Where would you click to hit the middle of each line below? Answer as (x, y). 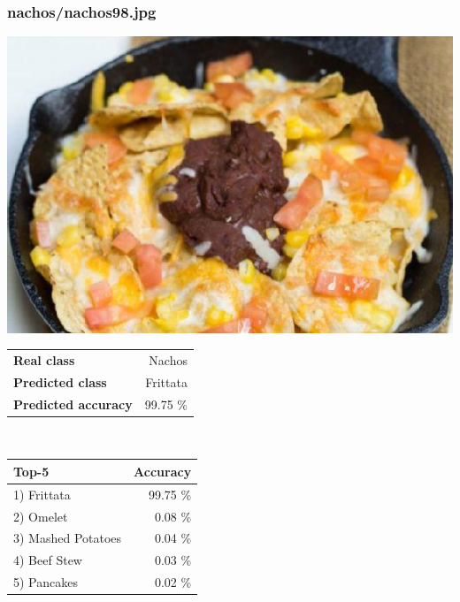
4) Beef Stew (48, 560)
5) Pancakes (46, 582)
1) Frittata (42, 494)
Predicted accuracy (73, 404)
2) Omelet (41, 516)
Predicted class (60, 381)
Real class (44, 359)
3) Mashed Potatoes (68, 538)
